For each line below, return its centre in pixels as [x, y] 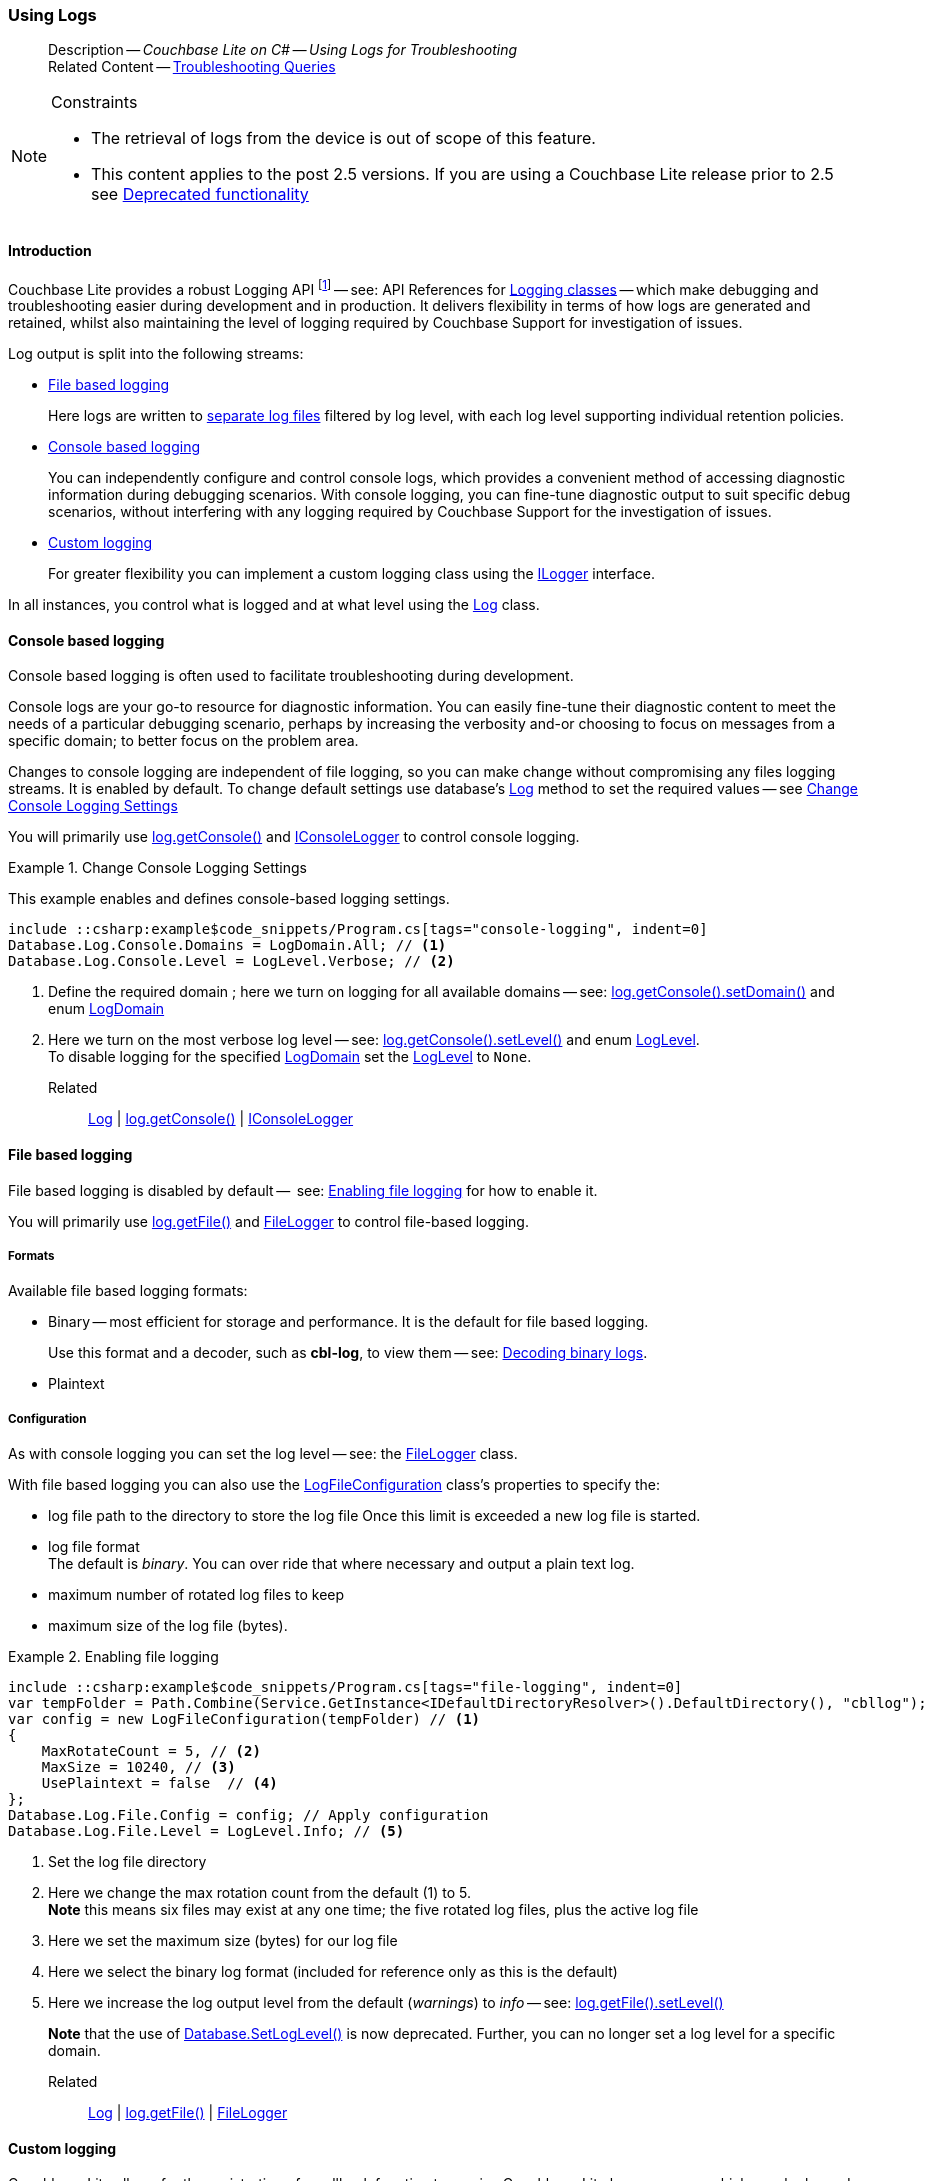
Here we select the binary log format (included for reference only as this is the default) [333, 1972]
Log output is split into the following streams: [156, 354]
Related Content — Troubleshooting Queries [192, 67]
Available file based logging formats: [128, 1291]
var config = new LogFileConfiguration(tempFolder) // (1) [244, 1719]
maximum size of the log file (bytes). [168, 1626]
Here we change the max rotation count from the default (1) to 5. [260, 1893]
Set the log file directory [127, 1862]
